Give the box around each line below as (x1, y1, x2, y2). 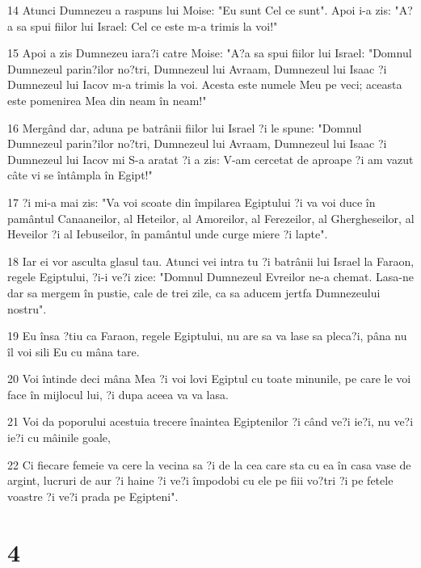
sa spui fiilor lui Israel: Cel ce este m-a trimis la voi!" (16, 17, 278, 34)
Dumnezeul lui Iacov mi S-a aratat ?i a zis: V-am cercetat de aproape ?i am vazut (7, 150, 414, 167)
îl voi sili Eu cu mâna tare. (7, 343, 140, 360)
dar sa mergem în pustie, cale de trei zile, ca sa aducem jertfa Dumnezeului (7, 284, 381, 301)
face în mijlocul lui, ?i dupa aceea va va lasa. (7, 385, 229, 402)
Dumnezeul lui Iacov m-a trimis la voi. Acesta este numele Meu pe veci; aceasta (7, 76, 402, 93)
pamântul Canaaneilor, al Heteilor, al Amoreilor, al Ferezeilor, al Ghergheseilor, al (7, 209, 415, 226)
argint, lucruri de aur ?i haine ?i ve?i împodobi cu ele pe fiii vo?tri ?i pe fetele (7, 472, 394, 489)
